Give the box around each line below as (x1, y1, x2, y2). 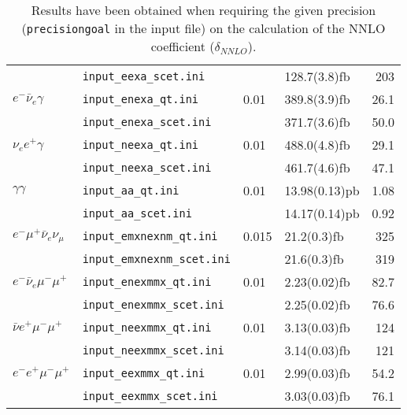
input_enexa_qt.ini (82, 92, 199, 106)
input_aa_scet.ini (82, 206, 192, 220)
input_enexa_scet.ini (82, 115, 212, 128)
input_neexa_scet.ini (82, 161, 212, 174)
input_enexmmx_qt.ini (82, 275, 212, 288)
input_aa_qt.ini (82, 183, 179, 197)
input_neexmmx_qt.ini (82, 321, 212, 334)
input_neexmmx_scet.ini (82, 343, 224, 357)
